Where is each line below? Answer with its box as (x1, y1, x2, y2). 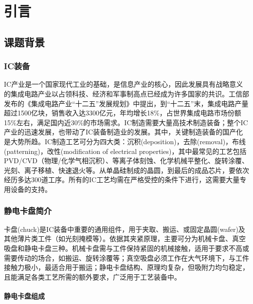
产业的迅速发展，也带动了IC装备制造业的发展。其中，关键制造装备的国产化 (4, 127, 243, 137)
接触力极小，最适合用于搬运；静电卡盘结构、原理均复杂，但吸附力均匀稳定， (4, 262, 249, 272)
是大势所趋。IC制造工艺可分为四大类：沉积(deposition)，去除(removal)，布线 (4, 136, 246, 146)
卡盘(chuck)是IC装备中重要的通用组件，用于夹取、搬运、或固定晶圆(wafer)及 (4, 224, 245, 234)
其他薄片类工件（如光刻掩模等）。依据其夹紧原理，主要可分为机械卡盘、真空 (4, 233, 246, 244)
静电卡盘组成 (4, 290, 45, 301)
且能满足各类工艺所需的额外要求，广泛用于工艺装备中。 (4, 271, 181, 282)
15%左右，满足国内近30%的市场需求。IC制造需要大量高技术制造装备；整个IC (4, 117, 248, 127)
